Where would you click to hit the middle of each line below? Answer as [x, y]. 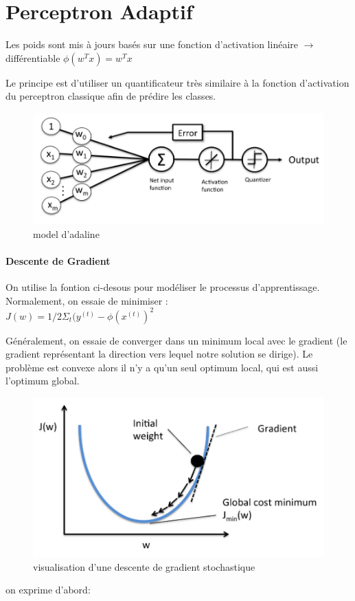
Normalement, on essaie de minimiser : [87, 300]
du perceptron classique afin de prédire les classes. [111, 96]
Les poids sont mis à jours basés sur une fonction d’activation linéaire [152, 44]
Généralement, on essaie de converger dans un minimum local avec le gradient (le [176, 340]
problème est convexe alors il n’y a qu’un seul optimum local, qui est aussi [162, 367]
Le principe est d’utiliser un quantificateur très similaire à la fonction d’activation [177, 82]
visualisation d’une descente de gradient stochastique [144, 566]
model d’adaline [66, 233]
